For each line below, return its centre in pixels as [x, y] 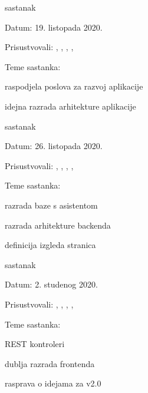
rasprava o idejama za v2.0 [53, 383]
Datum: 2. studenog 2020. [51, 284]
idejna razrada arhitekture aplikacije [70, 106]
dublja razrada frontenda [50, 363]
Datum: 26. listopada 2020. [54, 146]
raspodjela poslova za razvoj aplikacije [74, 86]
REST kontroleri [35, 344]
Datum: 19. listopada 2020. [54, 27]
